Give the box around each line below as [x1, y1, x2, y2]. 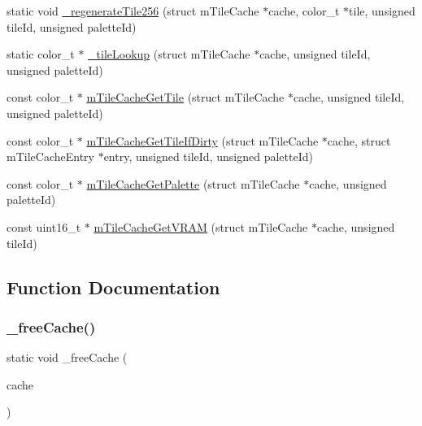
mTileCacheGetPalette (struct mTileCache [86, 175, 300, 192]
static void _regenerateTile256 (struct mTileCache [7, 2, 259, 19]
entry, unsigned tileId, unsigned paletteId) [103, 148, 313, 165]
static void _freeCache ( [7, 349, 128, 366]
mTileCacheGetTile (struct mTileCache [86, 89, 285, 106]
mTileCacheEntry [7, 148, 94, 165]
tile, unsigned [349, 2, 415, 19]
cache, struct [327, 132, 391, 149]
